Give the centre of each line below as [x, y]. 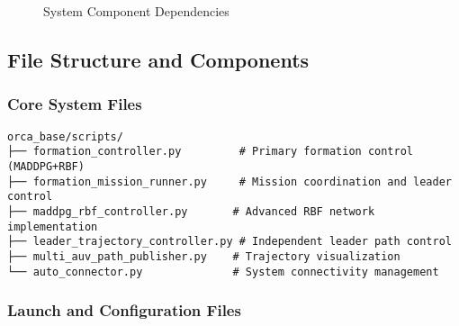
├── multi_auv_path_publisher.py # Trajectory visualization [204, 256]
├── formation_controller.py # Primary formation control [211, 152]
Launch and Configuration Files [124, 310]
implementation [53, 226]
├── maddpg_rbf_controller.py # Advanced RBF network [191, 211]
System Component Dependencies [136, 11]
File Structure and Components [158, 59]
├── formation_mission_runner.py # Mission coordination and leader [229, 181]
